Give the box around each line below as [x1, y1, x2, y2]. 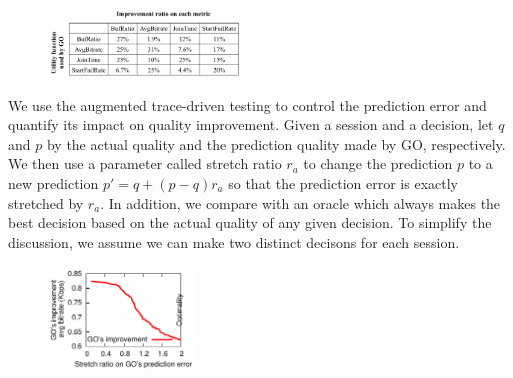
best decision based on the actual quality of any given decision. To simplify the [8, 212, 492, 233]
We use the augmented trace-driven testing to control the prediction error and [8, 94, 487, 115]
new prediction [8, 172, 99, 193]
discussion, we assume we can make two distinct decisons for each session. [8, 231, 460, 252]
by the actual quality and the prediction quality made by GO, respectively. [46, 133, 506, 154]
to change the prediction [303, 153, 453, 174]
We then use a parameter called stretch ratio [8, 153, 282, 174]
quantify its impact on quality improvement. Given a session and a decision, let [8, 114, 494, 135]
